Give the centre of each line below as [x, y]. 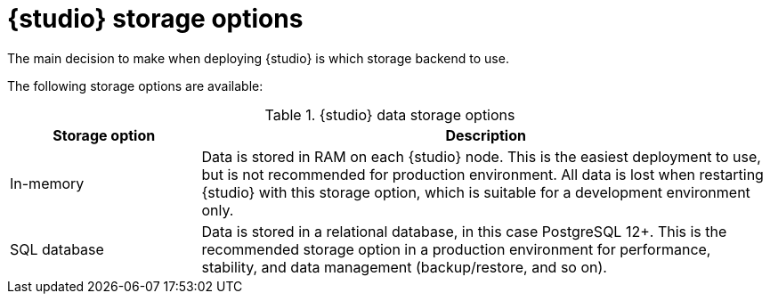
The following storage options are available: [135, 85]
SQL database [57, 249]
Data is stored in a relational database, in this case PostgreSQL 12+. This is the [464, 231]
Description [486, 135]
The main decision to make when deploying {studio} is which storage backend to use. [258, 58]
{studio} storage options [155, 19]
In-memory [47, 183]
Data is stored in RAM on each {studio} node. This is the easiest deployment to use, [481, 156]
